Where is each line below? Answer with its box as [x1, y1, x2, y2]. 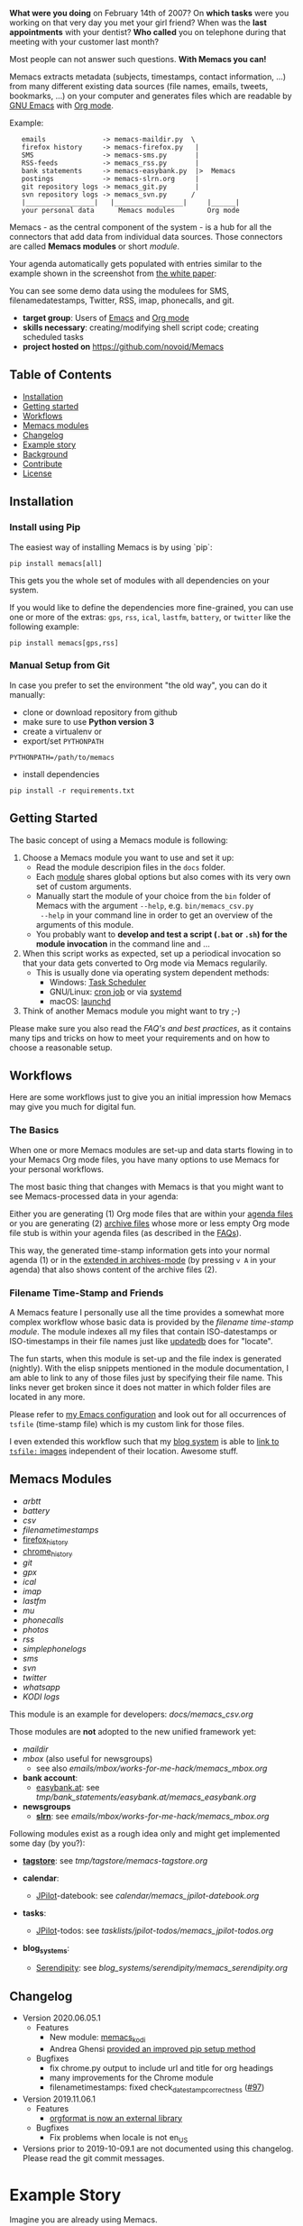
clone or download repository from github [22, 707, 178, 718]
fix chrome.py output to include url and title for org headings [49, 2062, 273, 2073]
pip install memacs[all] [9, 559, 103, 568]
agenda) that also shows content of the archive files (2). [9, 1264, 218, 1275]
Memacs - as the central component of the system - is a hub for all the [9, 222, 272, 233]
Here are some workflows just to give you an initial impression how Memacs [9, 1092, 291, 1103]
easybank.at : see [35, 1782, 100, 1793]
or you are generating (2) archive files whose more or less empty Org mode [9, 1217, 290, 1229]
